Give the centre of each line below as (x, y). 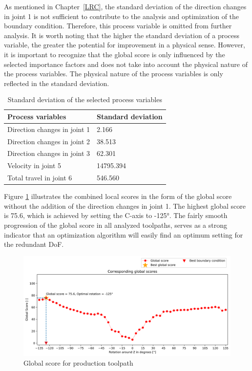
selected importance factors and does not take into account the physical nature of (126, 64)
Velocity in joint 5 (34, 165)
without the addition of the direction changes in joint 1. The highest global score (125, 206)
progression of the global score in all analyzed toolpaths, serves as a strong (115, 225)
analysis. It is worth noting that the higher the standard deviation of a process (122, 35)
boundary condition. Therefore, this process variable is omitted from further (118, 26)
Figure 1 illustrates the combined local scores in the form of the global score (118, 196)
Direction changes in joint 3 (49, 153)
